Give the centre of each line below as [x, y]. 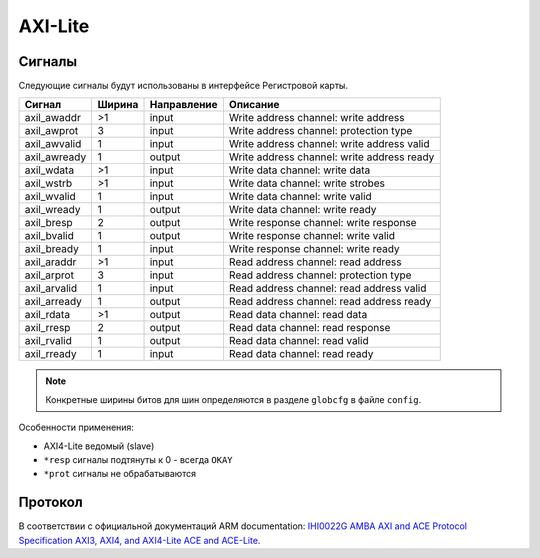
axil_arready [53, 302]
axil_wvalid [50, 197]
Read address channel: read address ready [330, 302]
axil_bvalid [49, 236]
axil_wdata [49, 170]
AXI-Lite [54, 26]
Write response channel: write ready [314, 249]
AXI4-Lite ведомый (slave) [99, 446]
